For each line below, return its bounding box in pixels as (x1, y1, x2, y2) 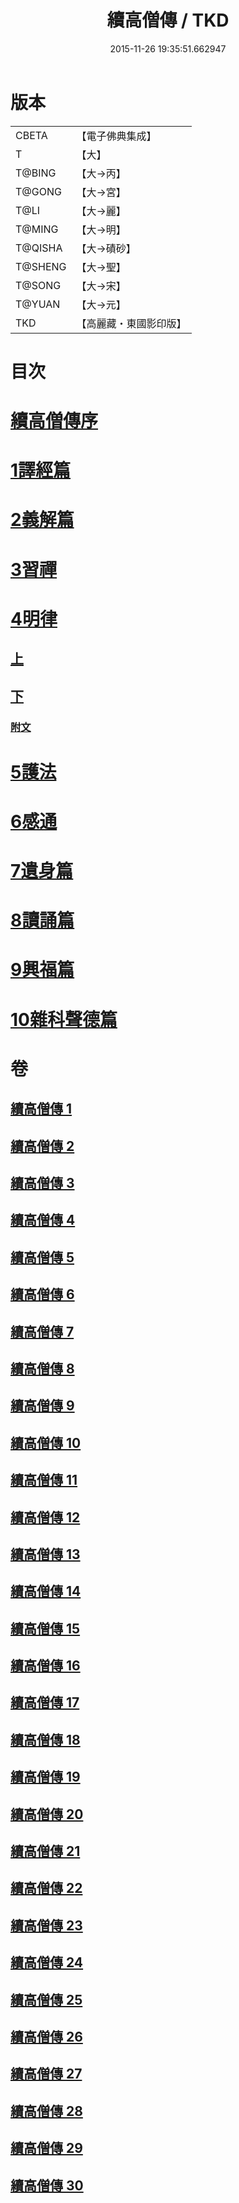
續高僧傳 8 (10, 1360, 75, 1377)
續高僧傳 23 (10, 1917, 83, 1934)
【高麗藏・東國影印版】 (76, 316, 187, 330)
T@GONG (15, 184, 62, 198)
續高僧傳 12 (10, 1509, 81, 1526)
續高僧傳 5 (10, 1249, 75, 1266)
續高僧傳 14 (10, 1583, 82, 1600)
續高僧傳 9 (10, 1397, 75, 1415)
